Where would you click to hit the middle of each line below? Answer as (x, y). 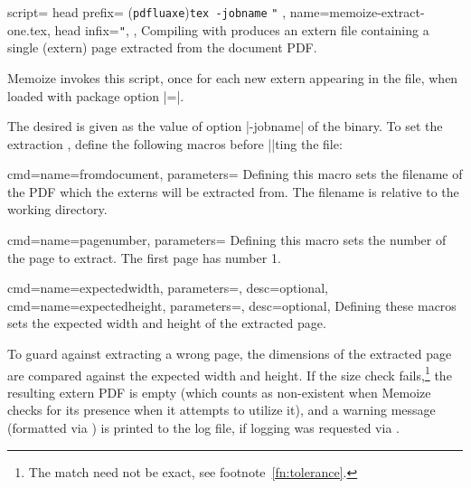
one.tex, (29, 29)
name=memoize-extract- (357, 12)
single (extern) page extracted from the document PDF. (162, 47)
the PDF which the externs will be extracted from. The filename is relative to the (233, 191)
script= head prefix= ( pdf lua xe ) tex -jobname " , (147, 12)
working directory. (57, 209)
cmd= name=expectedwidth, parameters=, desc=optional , (168, 288)
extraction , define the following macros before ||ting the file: (175, 143)
